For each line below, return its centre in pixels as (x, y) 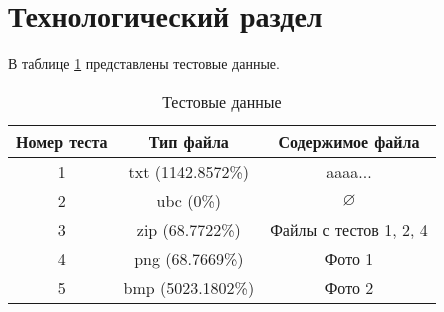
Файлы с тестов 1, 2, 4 (349, 229)
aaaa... (349, 171)
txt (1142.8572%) (189, 171)
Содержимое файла (349, 141)
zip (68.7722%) (188, 229)
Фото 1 (349, 258)
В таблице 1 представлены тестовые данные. (144, 63)
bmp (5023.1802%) (189, 287)
